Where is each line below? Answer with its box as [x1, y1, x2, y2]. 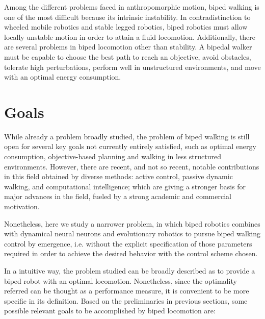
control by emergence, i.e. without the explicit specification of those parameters [4, 238, 252, 249]
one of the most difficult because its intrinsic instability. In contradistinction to [4, 11, 251, 22]
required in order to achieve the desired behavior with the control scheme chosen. [4, 248, 258, 259]
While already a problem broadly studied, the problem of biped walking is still [4, 131, 250, 141]
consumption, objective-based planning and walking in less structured [4, 151, 221, 162]
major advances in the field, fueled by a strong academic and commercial [4, 191, 231, 202]
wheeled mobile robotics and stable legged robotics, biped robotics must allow [4, 21, 248, 32]
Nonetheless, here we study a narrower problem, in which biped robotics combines [4, 218, 260, 229]
